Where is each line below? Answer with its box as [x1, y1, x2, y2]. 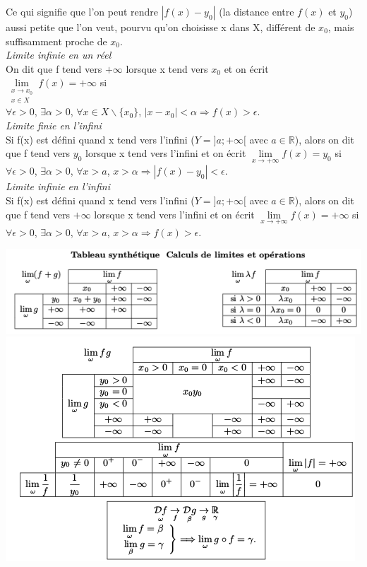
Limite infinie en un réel [6, 47, 112, 62]
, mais [327, 20, 354, 34]
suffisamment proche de [6, 33, 107, 48]
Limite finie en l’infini [6, 118, 102, 133]
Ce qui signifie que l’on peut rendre [6, 4, 159, 18]
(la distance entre [219, 4, 294, 18]
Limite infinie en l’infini [6, 179, 110, 194]
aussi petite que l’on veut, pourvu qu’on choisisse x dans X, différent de [6, 20, 315, 34]
